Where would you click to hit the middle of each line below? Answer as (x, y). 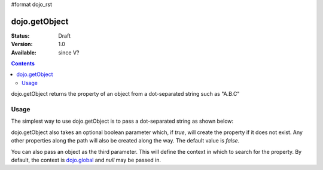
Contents (23, 63)
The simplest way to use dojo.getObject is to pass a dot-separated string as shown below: (122, 121)
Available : (24, 52)
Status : (20, 35)
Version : (22, 44)
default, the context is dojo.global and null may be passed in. (86, 160)
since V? (69, 52)
